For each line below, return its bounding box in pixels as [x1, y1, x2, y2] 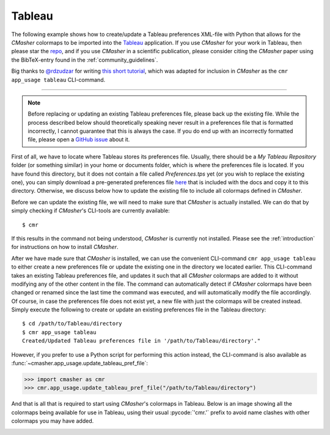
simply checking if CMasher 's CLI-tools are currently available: [11, 207, 170, 214]
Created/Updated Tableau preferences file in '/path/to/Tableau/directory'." [22, 337, 261, 344]
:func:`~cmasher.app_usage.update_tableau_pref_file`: [11, 360, 148, 367]
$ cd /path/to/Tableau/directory [22, 320, 122, 327]
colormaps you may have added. [11, 417, 94, 425]
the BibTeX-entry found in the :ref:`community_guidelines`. [11, 56, 158, 64]
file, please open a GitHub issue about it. [28, 136, 130, 143]
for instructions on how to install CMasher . [11, 244, 119, 251]
